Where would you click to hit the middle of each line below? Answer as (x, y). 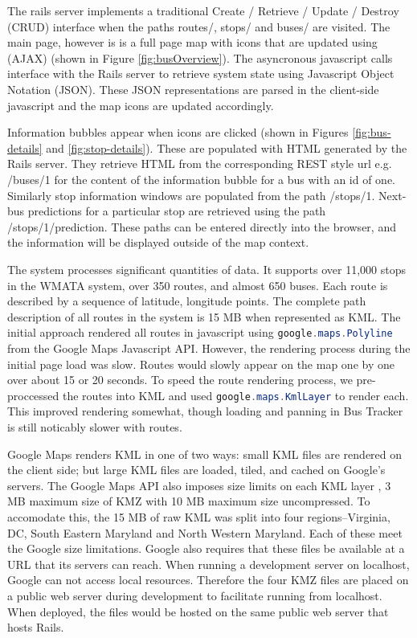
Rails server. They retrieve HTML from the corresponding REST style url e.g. (200, 164)
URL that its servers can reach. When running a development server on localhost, (208, 564)
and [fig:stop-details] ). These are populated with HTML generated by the (227, 147)
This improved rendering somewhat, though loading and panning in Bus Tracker (205, 411)
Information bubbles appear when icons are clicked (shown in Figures (178, 132)
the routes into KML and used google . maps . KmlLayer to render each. (236, 395)
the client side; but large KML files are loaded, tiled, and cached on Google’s (196, 470)
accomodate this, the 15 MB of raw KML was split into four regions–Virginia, (199, 516)
